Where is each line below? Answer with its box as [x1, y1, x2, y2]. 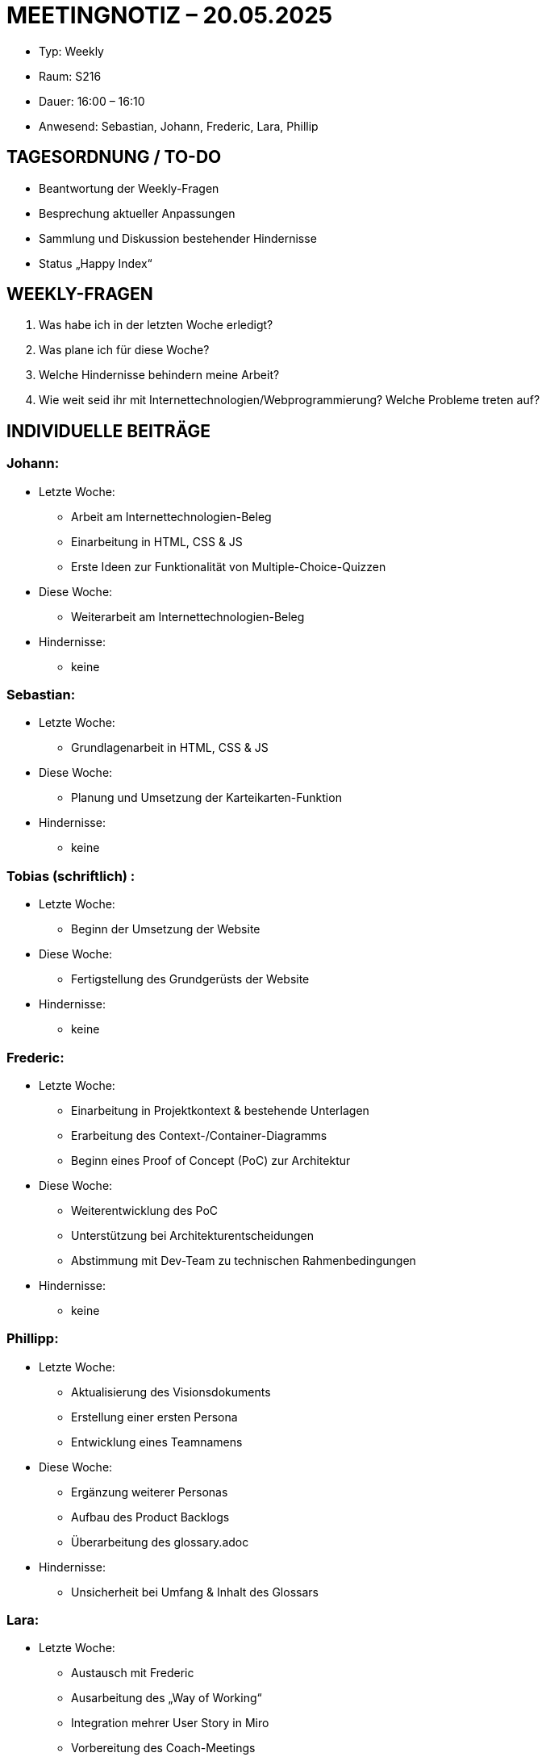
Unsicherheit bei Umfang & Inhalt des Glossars [71, 1584, 319, 1599]
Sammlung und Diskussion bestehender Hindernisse [39, 231, 317, 245]
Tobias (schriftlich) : [6, 867, 135, 884]
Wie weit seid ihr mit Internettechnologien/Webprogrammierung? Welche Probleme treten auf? [39, 393, 540, 407]
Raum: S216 [39, 69, 102, 83]
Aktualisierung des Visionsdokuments [71, 1384, 271, 1399]
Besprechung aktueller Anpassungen [39, 206, 235, 220]
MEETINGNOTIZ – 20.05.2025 [6, 2, 333, 29]
